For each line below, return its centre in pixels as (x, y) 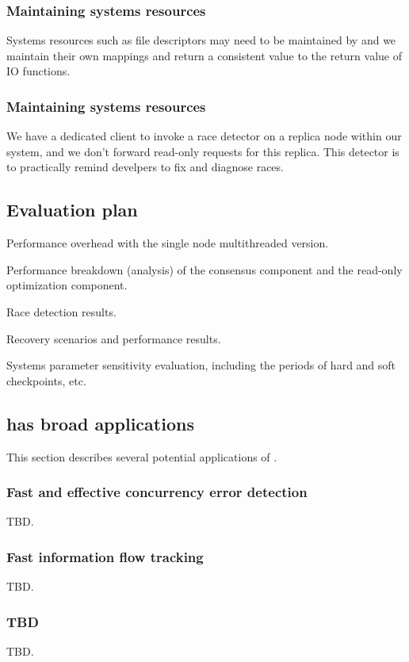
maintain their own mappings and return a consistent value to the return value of (204, 55)
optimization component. (67, 285)
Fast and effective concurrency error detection (157, 492)
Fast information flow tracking (105, 556)
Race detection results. (61, 311)
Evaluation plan (72, 210)
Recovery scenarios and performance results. (114, 338)
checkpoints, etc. (46, 380)
